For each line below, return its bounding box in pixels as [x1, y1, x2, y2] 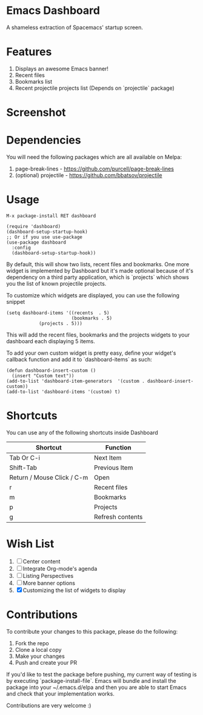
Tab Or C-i [9, 453, 41, 462]
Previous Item [93, 463, 133, 472]
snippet [6, 298, 25, 305]
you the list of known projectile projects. [6, 280, 107, 287]
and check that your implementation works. [6, 690, 115, 697]
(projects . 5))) [38, 320, 83, 326]
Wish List [6, 537, 55, 551]
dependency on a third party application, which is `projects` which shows [6, 274, 190, 281]
